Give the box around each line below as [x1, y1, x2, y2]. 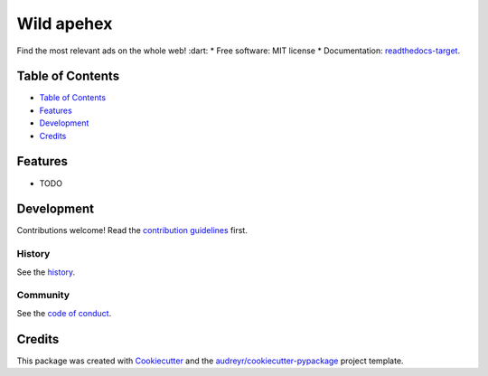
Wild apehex [16, 14, 113, 33]
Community [16, 289, 70, 302]
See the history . [16, 267, 76, 277]
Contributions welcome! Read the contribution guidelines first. [16, 225, 248, 236]
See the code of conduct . [16, 307, 112, 318]
